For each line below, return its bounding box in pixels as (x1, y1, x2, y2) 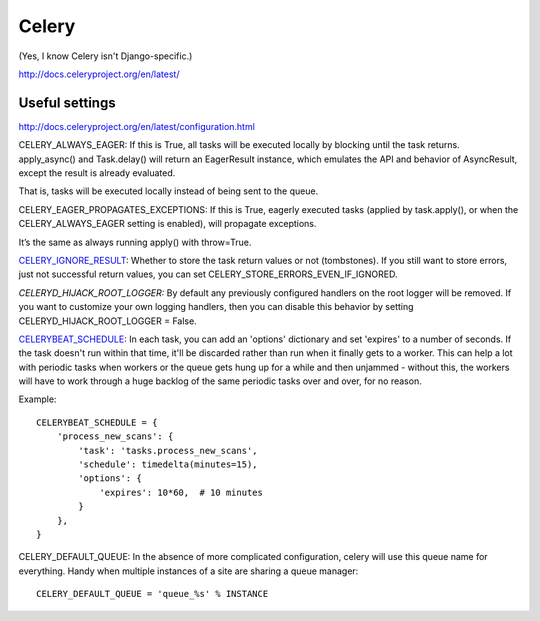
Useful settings (18, 94, 116, 111)
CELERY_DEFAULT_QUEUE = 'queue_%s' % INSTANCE (36, 588, 269, 600)
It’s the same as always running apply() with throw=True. (18, 236, 252, 248)
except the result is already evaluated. (18, 167, 176, 179)
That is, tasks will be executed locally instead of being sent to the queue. (18, 185, 319, 197)
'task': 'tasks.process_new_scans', (78, 445, 259, 456)
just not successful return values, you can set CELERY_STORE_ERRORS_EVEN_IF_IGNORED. (18, 268, 398, 280)
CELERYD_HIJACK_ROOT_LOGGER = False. (18, 315, 197, 327)
